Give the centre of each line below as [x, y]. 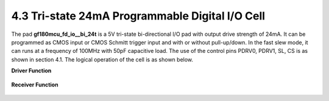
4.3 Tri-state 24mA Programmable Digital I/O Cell [138, 16]
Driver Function [31, 71]
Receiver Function [35, 85]
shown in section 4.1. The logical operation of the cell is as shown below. [102, 59]
